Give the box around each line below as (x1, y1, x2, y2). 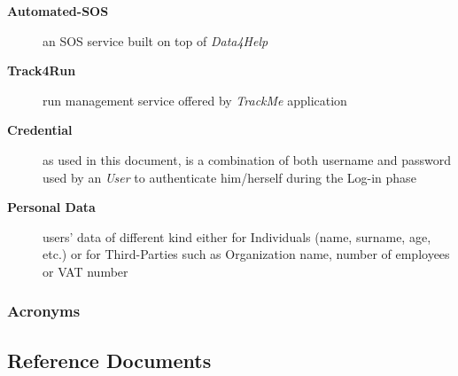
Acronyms (7, 300, 81, 322)
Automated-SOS (7, 2, 109, 20)
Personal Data (7, 198, 96, 216)
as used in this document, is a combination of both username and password (43, 150, 452, 168)
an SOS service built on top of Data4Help (43, 31, 268, 50)
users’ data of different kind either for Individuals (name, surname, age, (43, 227, 431, 246)
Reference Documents (7, 346, 212, 373)
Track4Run (7, 61, 76, 80)
